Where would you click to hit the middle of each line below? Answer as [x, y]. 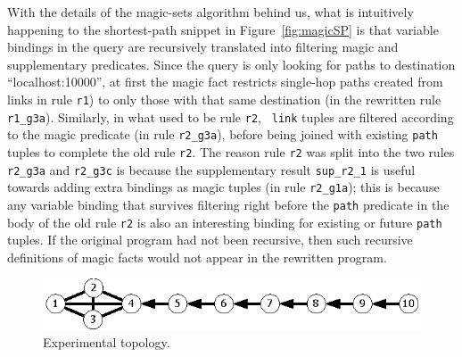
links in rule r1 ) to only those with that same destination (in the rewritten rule [224, 99]
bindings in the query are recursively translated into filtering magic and [203, 47]
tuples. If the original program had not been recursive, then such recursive [210, 240]
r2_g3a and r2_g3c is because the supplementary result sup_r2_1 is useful [211, 169]
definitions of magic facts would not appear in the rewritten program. [197, 257]
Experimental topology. [107, 341]
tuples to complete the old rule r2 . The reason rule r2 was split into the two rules [231, 151]
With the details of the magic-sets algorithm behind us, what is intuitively [210, 12]
